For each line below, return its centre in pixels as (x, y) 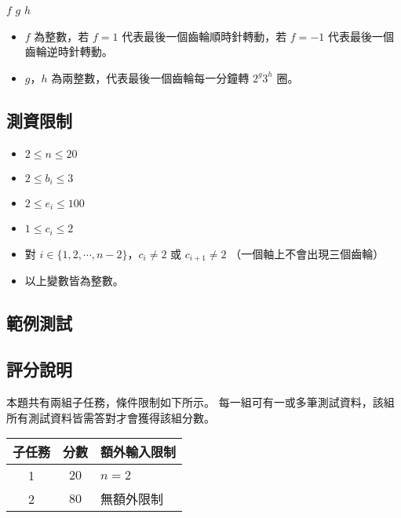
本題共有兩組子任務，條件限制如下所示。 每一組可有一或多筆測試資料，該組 (200, 401)
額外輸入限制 (139, 452)
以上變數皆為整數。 (74, 281)
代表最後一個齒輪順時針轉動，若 (204, 36)
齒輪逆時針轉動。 (69, 51)
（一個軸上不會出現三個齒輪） (307, 253)
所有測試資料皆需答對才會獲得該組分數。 (111, 417)
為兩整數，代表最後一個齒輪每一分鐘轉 (150, 77)
